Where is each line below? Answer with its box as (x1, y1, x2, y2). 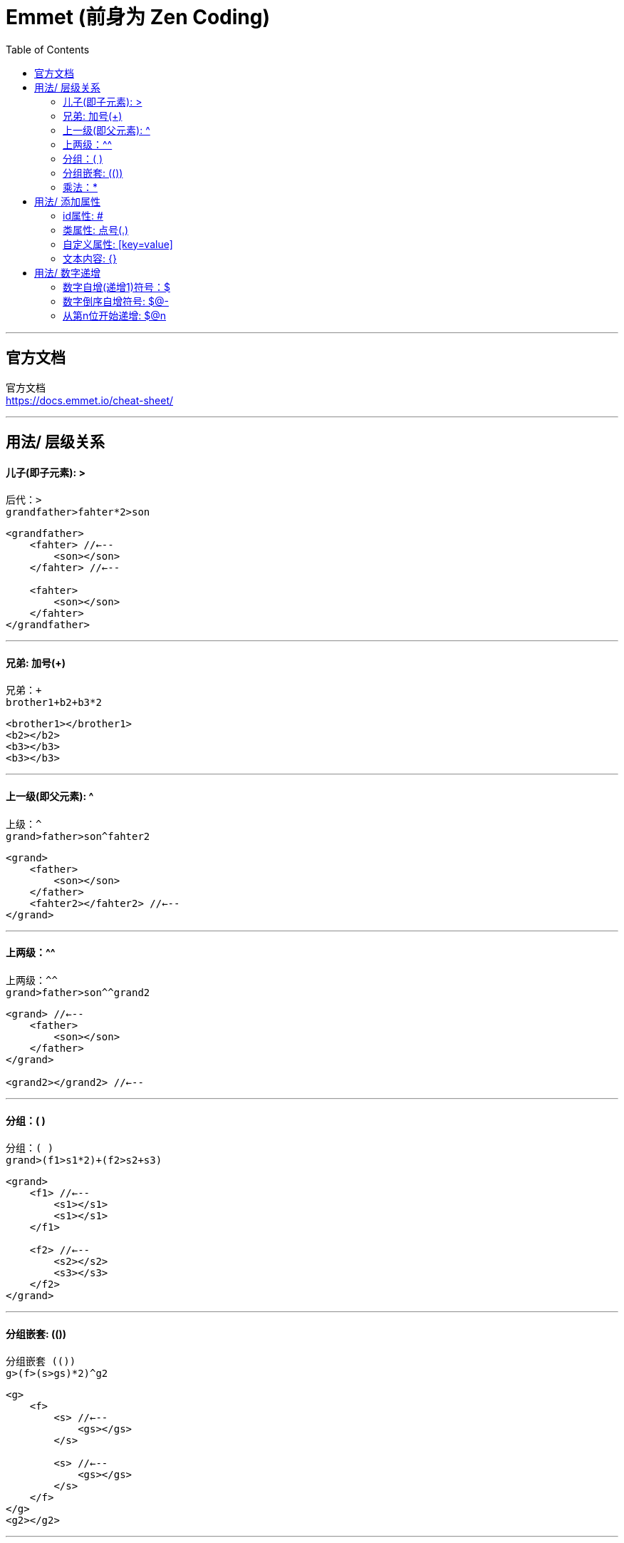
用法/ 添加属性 (34, 195, 100, 207)
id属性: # (63, 209, 103, 222)
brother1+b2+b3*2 (6, 697, 102, 709)
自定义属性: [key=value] (63, 237, 173, 250)
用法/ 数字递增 (34, 266, 100, 279)
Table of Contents (6, 43, 90, 56)
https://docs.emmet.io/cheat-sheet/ (6, 394, 174, 406)
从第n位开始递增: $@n (63, 309, 167, 322)
